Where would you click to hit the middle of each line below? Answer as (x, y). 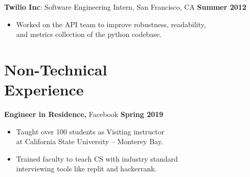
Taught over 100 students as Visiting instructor (90, 131)
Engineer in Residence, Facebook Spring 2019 (84, 114)
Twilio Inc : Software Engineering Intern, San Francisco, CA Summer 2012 (125, 7)
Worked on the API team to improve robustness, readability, (111, 24)
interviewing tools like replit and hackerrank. (86, 169)
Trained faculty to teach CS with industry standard (97, 158)
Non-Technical (56, 69)
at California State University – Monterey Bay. (89, 141)
